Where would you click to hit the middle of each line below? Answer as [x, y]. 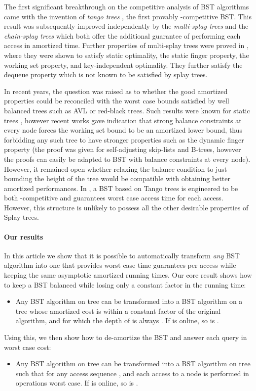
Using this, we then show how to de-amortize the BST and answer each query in [126, 337]
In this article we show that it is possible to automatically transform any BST [122, 255]
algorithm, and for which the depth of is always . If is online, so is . [117, 320]
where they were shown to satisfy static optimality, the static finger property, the [127, 55]
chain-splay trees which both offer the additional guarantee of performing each [122, 35]
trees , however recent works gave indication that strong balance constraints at [123, 120]
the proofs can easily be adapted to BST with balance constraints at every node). [127, 159]
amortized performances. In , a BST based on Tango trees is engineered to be [121, 188]
